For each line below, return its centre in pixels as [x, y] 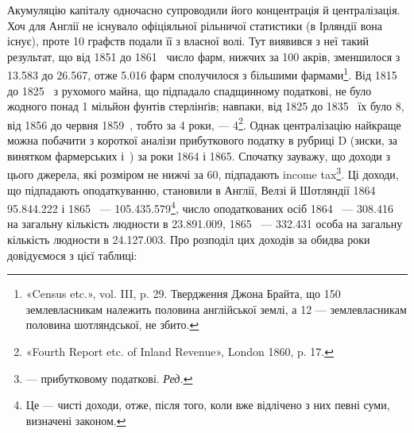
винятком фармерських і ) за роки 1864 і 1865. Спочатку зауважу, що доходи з [199, 155]
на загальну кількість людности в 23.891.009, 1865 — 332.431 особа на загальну [205, 224]
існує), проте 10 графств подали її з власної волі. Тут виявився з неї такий [188, 41]
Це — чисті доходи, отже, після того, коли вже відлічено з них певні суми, [208, 405]
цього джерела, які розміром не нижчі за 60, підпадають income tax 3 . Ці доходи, [203, 173]
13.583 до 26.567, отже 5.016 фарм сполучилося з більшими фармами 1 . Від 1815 [202, 74]
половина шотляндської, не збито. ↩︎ [112, 325]
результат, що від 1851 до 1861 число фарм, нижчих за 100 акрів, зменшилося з [204, 56]
